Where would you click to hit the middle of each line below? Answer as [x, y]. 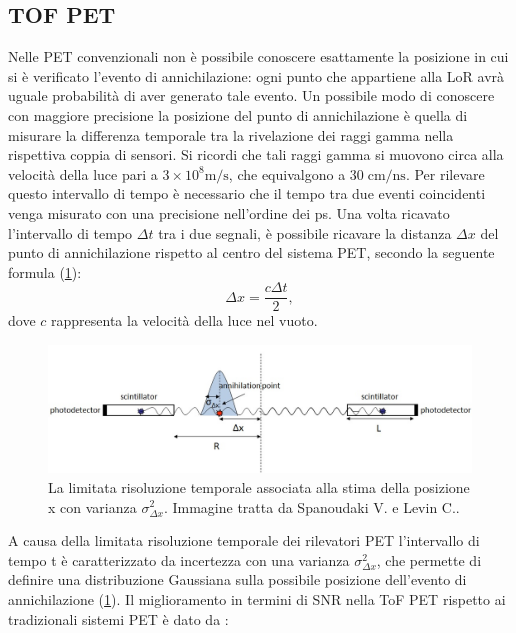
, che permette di [429, 559]
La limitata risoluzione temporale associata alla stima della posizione [259, 486]
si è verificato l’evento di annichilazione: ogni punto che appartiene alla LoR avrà [256, 75]
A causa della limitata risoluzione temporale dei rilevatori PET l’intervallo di [244, 540]
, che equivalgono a [287, 173]
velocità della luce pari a [83, 173]
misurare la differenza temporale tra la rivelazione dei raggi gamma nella [231, 134]
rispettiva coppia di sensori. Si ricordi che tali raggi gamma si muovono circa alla [256, 154]
